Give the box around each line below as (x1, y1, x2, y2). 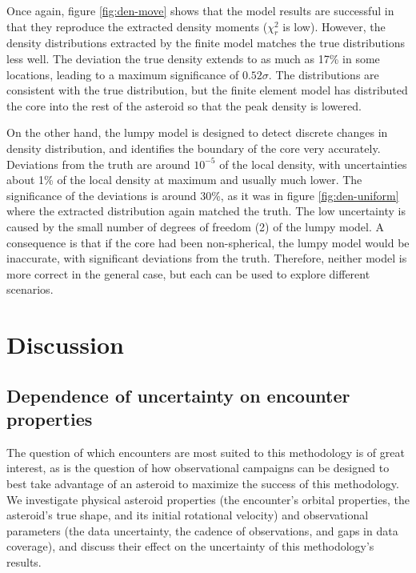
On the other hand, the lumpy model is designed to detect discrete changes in (6, 124, 388, 141)
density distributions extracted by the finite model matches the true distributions (6, 34, 406, 51)
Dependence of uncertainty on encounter (6, 383, 350, 407)
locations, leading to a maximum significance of (6, 66, 239, 82)
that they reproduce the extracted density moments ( (6, 18, 268, 34)
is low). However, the (282, 18, 386, 34)
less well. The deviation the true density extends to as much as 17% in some (6, 50, 380, 66)
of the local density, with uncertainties (219, 155, 407, 172)
